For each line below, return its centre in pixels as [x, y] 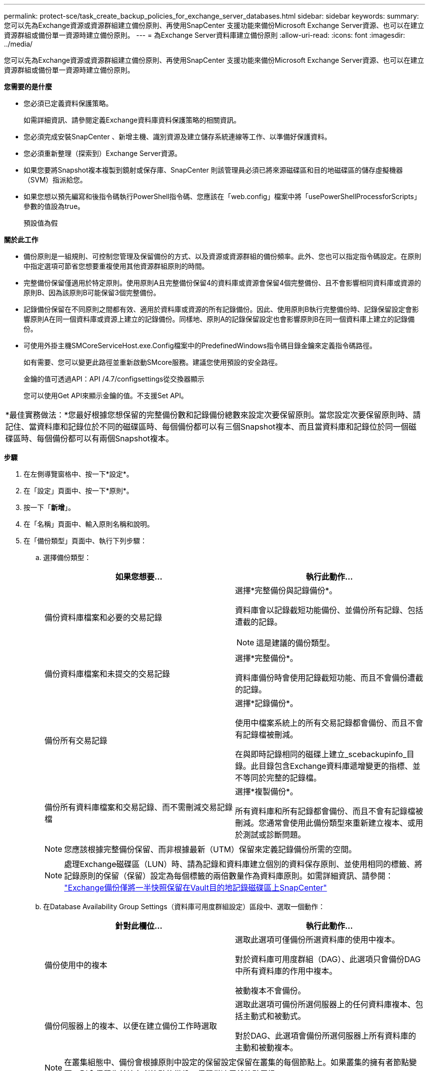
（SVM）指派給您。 [55, 180]
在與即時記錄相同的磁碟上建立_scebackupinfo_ [321, 754]
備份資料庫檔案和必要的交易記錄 [104, 617]
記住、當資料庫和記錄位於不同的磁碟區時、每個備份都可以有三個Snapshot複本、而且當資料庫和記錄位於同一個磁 [211, 427]
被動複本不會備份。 [271, 991]
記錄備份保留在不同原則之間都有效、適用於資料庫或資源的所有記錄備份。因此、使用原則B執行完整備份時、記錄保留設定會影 [221, 309]
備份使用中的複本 [76, 965]
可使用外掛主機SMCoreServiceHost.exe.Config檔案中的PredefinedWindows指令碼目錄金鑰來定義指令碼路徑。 [200, 345]
